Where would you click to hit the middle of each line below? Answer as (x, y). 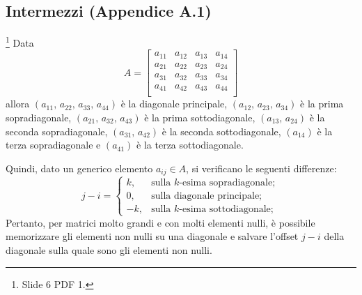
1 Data (20, 41)
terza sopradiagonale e (53, 145)
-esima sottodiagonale (225, 209)
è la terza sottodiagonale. (190, 145)
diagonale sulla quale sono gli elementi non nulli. (109, 250)
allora (18, 104)
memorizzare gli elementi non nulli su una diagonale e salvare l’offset (152, 236)
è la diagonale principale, (174, 104)
